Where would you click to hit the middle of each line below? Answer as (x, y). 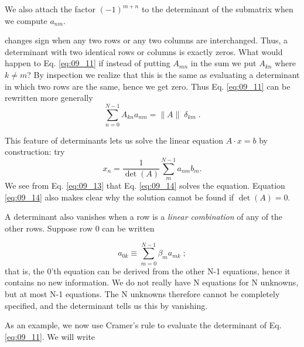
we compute (26, 20)
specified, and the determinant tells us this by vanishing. (106, 305)
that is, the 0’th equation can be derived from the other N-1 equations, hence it (148, 271)
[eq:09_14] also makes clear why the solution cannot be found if (119, 197)
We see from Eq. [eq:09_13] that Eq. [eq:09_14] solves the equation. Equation (145, 186)
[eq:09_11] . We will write (50, 336)
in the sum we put (223, 63)
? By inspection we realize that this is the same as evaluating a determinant (163, 74)
